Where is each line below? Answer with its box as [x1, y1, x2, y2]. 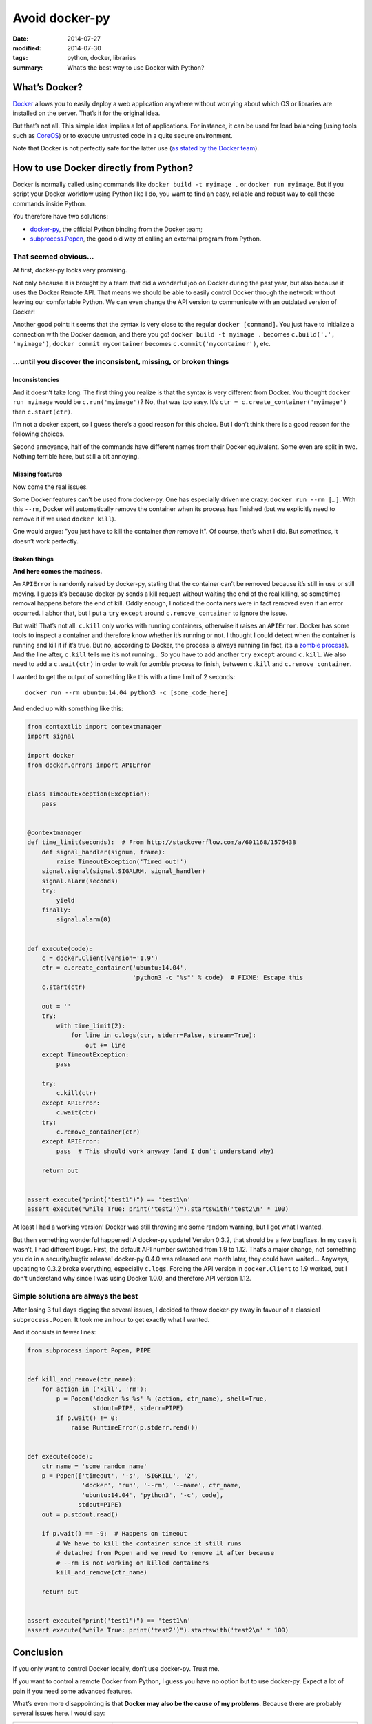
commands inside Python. [12, 199, 87, 208]
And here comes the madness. [12, 567, 103, 575]
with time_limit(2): [56, 1021, 126, 1030]
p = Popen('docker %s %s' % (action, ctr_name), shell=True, [56, 1394, 267, 1403]
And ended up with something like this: [12, 704, 123, 712]
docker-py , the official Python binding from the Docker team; [30, 225, 203, 233]
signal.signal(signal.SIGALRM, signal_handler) [41, 868, 206, 875]
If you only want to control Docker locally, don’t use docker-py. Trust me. [12, 1664, 220, 1672]
